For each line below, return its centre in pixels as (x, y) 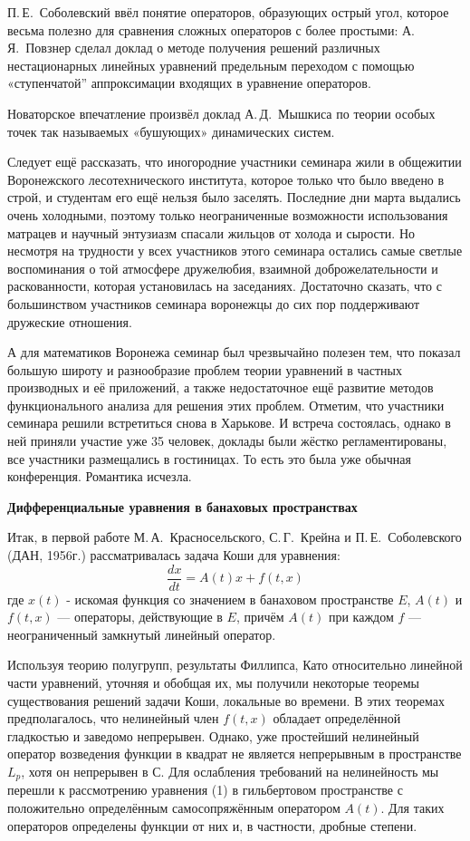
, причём (260, 617)
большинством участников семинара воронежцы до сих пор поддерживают (214, 303)
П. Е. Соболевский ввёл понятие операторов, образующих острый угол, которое (228, 12)
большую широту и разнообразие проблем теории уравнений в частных (205, 369)
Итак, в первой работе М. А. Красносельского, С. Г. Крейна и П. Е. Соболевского (235, 537)
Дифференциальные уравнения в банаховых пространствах (182, 506)
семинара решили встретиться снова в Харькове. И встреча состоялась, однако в (229, 423)
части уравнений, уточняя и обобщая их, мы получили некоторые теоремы (214, 683)
